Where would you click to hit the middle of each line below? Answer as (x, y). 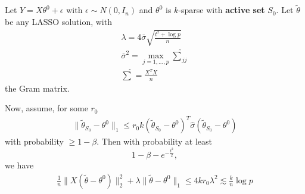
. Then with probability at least (155, 141)
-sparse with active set (222, 10)
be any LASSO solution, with (58, 21)
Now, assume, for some (46, 108)
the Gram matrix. (37, 88)
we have (19, 165)
